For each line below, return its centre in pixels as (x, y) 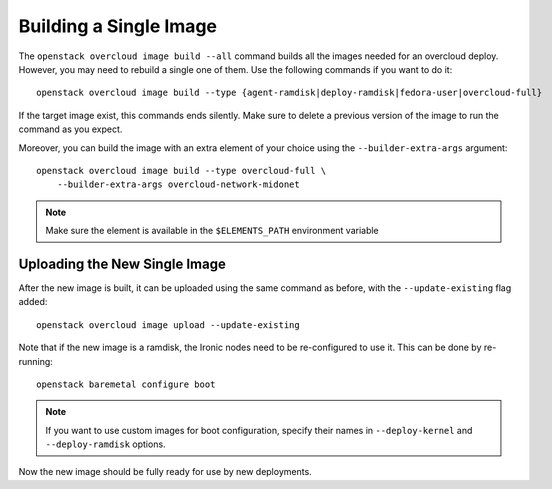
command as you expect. (70, 129)
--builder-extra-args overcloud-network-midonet (178, 184)
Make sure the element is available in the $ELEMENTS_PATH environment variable (212, 231)
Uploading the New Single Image (122, 263)
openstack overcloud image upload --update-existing (168, 324)
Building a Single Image (117, 26)
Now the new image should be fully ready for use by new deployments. (165, 472)
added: (33, 302)
